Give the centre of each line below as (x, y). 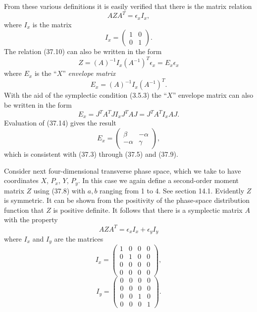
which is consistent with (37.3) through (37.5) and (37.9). (91, 154)
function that (24, 210)
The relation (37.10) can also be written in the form (83, 51)
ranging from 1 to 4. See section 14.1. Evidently (172, 190)
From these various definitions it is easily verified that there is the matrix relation (128, 6)
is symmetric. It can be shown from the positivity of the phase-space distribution (127, 200)
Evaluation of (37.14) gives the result (60, 123)
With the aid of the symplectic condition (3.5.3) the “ (86, 95)
